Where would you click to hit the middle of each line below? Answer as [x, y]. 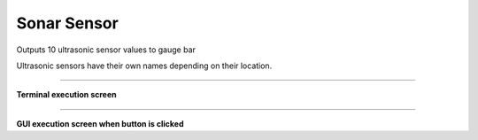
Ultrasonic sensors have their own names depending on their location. [144, 66]
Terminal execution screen [66, 95]
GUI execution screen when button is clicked [100, 123]
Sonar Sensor [67, 23]
